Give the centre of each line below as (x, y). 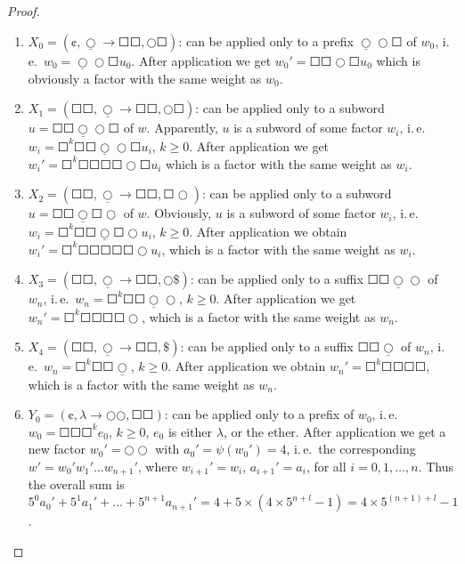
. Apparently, (182, 128)
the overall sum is (76, 484)
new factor (57, 449)
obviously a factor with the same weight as (145, 78)
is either (190, 431)
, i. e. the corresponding (351, 449)
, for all (326, 466)
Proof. (24, 11)
